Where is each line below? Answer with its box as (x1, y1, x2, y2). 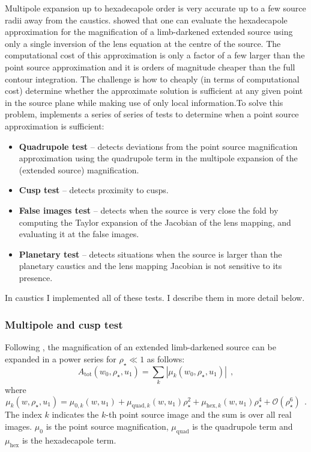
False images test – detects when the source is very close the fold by (19, 203, 279, 216)
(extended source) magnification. (19, 163, 139, 176)
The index (5, 408, 42, 421)
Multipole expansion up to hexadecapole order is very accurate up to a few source (5, 2, 306, 14)
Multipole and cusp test (5, 317, 123, 332)
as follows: (146, 352, 185, 365)
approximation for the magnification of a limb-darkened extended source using (5, 25, 293, 38)
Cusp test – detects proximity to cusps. (19, 184, 169, 196)
